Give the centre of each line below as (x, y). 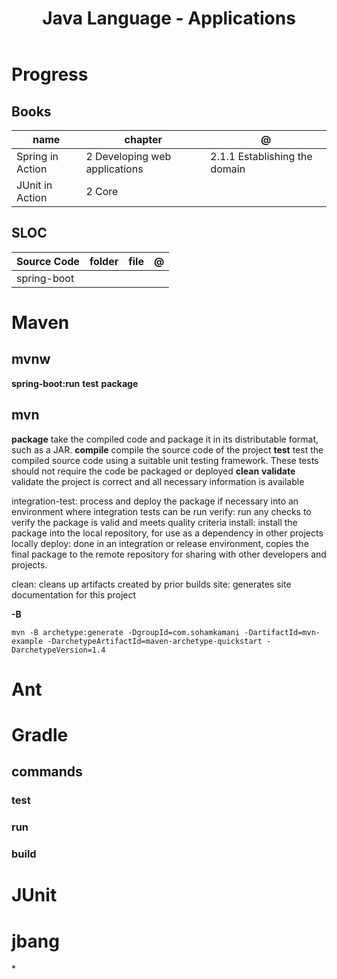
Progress (50, 74)
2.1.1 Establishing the (261, 156)
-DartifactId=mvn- (282, 632)
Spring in (37, 156)
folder (104, 261)
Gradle (40, 735)
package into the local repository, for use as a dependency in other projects (167, 533)
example (27, 641)
